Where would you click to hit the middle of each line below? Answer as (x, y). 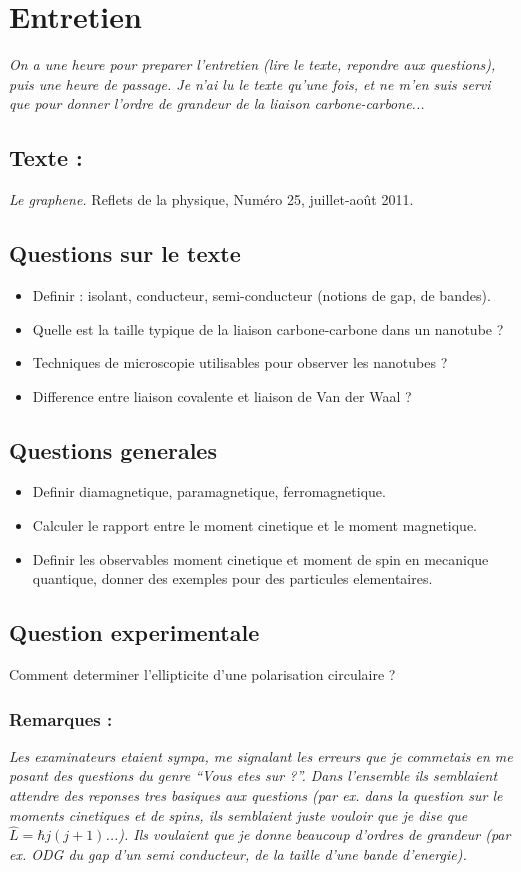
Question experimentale (134, 632)
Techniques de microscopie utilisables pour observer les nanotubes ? (240, 362)
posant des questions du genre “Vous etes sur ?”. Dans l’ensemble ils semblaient (253, 775)
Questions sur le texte (125, 253)
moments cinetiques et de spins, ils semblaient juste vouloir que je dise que (238, 814)
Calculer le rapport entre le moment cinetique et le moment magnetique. (255, 525)
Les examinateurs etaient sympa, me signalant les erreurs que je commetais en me (261, 755)
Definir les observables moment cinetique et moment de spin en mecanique (260, 558)
